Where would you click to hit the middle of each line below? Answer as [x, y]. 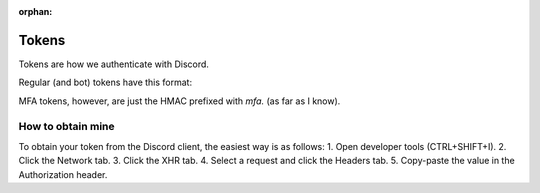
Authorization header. [63, 174]
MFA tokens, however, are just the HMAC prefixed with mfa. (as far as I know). [179, 101]
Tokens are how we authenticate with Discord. [114, 64]
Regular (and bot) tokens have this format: [105, 82]
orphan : [35, 11]
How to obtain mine [66, 127]
